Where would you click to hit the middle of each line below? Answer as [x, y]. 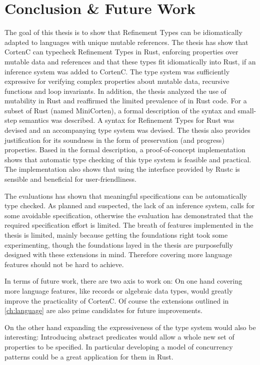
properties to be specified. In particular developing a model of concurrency [119, 346]
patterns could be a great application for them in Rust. [89, 356]
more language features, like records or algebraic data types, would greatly [119, 290]
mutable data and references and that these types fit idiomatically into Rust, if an [130, 61]
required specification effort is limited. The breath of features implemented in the [129, 225]
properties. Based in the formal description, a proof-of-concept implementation [125, 150]
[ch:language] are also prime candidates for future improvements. [103, 310]
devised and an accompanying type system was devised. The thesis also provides [127, 130]
